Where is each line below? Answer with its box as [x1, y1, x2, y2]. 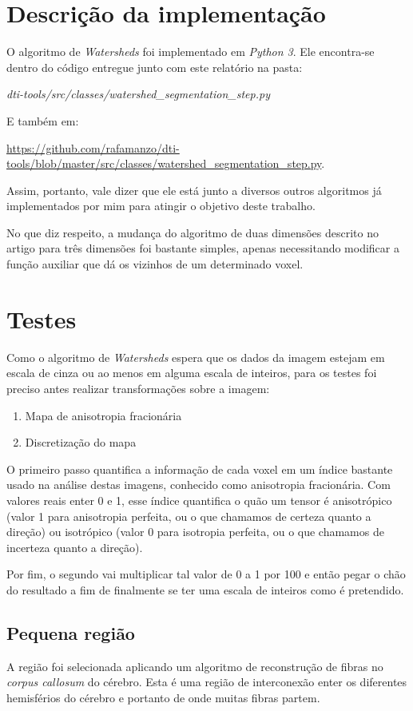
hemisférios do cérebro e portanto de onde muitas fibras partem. [6, 689, 320, 705]
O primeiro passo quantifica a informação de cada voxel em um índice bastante [6, 460, 393, 477]
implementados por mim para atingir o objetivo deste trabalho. [6, 197, 316, 214]
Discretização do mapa [25, 434, 137, 451]
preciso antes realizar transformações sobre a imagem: [6, 379, 270, 396]
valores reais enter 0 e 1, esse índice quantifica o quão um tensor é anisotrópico [6, 491, 392, 508]
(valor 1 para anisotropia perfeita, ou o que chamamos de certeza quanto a [6, 507, 371, 524]
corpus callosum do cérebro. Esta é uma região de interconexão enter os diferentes [6, 673, 407, 690]
